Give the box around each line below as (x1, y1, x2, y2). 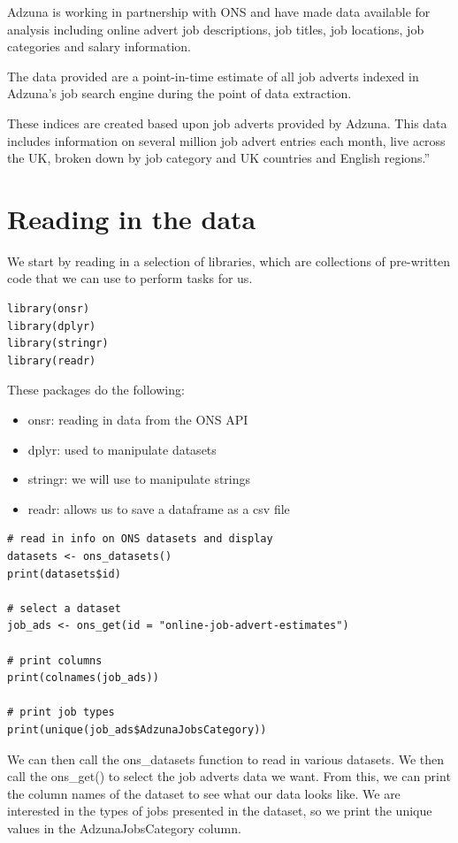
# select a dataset (7, 602, 121, 615)
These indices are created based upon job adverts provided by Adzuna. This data (7, 113, 447, 132)
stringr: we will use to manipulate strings (27, 470, 251, 488)
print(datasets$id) (7, 567, 121, 580)
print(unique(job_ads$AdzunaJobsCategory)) (7, 723, 267, 736)
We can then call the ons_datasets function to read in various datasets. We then (7, 749, 445, 768)
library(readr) (7, 354, 96, 367)
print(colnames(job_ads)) (7, 671, 159, 685)
